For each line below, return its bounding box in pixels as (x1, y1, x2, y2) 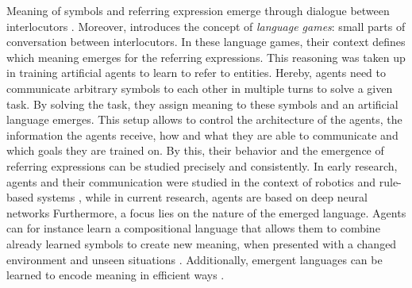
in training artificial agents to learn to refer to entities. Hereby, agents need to (6, 64, 387, 81)
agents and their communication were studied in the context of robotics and (6, 173, 376, 190)
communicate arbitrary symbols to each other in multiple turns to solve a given (6, 79, 393, 96)
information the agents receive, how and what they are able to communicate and (6, 126, 399, 143)
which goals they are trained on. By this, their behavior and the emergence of (6, 142, 384, 159)
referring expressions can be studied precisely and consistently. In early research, (6, 157, 398, 174)
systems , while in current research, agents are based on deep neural (37, 189, 368, 205)
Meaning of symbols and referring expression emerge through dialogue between (6, 2, 390, 18)
